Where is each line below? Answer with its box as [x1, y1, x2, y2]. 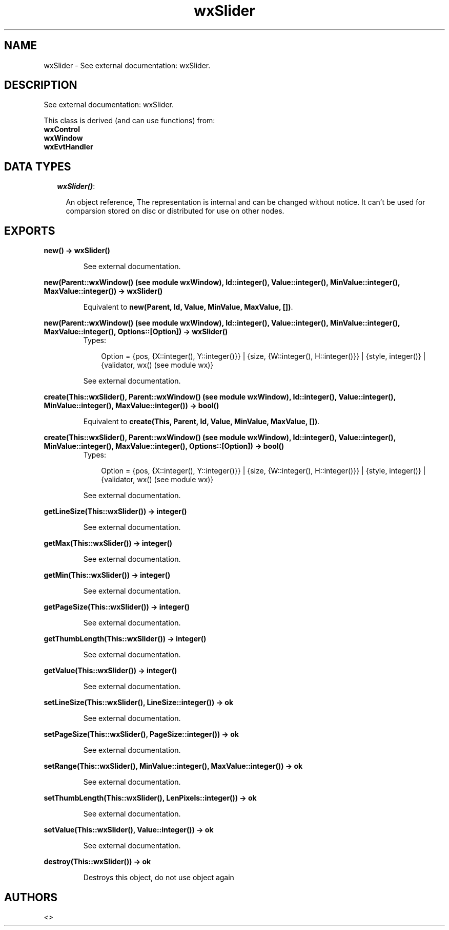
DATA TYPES [4, 160, 71, 173]
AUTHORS [4, 890, 58, 904]
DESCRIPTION [4, 79, 77, 92]
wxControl [44, 125, 80, 134]
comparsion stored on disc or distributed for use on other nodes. [66, 206, 284, 216]
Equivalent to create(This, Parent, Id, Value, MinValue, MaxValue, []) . [83, 417, 320, 426]
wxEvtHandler [44, 142, 93, 151]
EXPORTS [4, 224, 55, 237]
